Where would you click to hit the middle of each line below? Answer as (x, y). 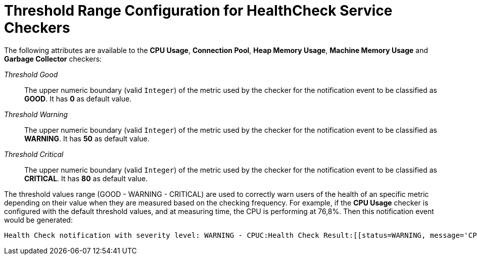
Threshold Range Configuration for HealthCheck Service (198, 11)
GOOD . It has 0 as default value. (78, 98)
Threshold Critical (34, 154)
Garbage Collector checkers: (53, 59)
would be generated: (38, 220)
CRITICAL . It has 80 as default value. (86, 178)
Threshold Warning (36, 114)
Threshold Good (31, 74)
